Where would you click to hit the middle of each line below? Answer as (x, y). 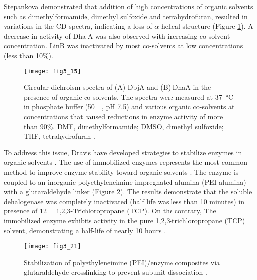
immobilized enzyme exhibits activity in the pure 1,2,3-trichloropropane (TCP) (125, 220)
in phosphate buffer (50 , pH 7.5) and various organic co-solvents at (129, 106)
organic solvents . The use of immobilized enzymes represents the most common (126, 162)
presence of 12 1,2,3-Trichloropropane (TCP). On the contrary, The (110, 211)
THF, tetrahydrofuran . (60, 136)
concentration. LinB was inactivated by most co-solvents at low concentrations (124, 45)
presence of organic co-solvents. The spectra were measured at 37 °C (129, 97)
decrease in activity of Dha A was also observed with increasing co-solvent (117, 35)
